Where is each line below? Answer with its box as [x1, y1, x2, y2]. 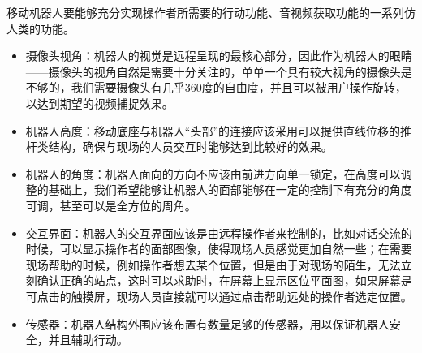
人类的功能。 [6, 19, 75, 37]
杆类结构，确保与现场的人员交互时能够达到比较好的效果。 [25, 138, 333, 155]
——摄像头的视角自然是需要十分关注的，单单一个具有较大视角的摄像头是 [25, 62, 412, 80]
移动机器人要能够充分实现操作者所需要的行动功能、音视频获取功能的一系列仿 [6, 4, 416, 20]
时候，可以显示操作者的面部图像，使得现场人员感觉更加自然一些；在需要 [25, 240, 412, 257]
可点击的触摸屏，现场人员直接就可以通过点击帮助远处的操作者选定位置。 [25, 287, 412, 304]
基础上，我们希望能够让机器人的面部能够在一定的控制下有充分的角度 [48, 181, 412, 198]
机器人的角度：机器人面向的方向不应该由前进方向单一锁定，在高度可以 [25, 165, 401, 182]
